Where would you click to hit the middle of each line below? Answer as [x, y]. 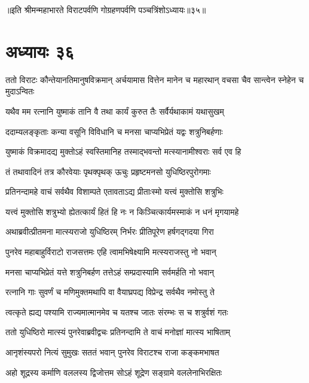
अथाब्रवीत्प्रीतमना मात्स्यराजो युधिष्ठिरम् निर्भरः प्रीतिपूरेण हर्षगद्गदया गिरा [110, 232]
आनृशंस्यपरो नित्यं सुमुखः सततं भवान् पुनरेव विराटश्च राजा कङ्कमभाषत [112, 352]
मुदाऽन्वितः [20, 91]
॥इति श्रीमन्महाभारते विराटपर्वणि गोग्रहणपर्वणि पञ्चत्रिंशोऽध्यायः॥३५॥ [106, 10]
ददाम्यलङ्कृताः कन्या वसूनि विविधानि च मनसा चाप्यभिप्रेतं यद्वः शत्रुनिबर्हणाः [114, 131]
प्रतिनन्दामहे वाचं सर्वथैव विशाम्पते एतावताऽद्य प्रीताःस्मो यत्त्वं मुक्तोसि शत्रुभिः [114, 192]
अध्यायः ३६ [40, 50]
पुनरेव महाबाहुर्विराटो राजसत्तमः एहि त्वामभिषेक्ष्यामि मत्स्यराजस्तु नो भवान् [111, 252]
